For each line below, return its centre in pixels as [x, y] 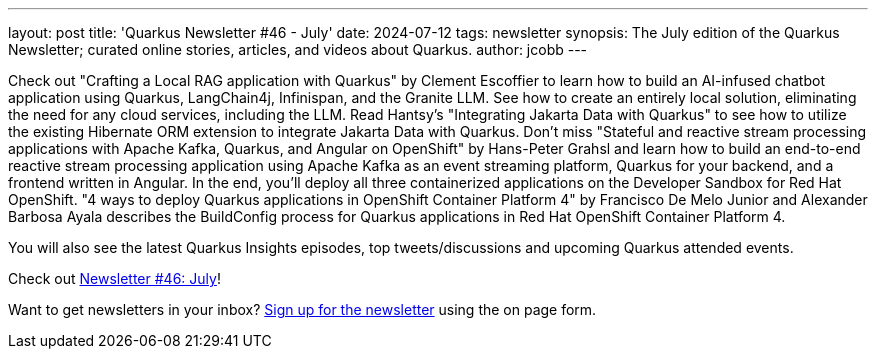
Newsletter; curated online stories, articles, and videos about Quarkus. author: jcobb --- [298, 49]
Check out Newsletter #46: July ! [114, 278]
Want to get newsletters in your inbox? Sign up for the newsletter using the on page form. [302, 309]
